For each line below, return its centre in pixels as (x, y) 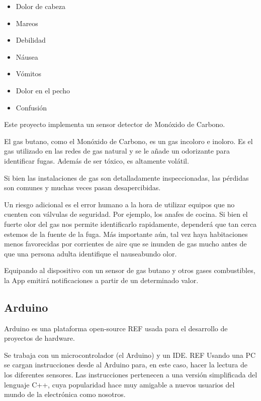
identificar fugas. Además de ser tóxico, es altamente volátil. (97, 160)
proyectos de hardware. (39, 338)
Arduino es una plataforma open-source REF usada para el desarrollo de (116, 328)
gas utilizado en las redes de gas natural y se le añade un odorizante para (117, 151)
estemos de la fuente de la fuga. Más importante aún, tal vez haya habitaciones (126, 234)
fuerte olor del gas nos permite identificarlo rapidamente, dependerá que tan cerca (130, 224)
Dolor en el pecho (43, 90)
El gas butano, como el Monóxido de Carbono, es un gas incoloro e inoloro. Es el (128, 141)
